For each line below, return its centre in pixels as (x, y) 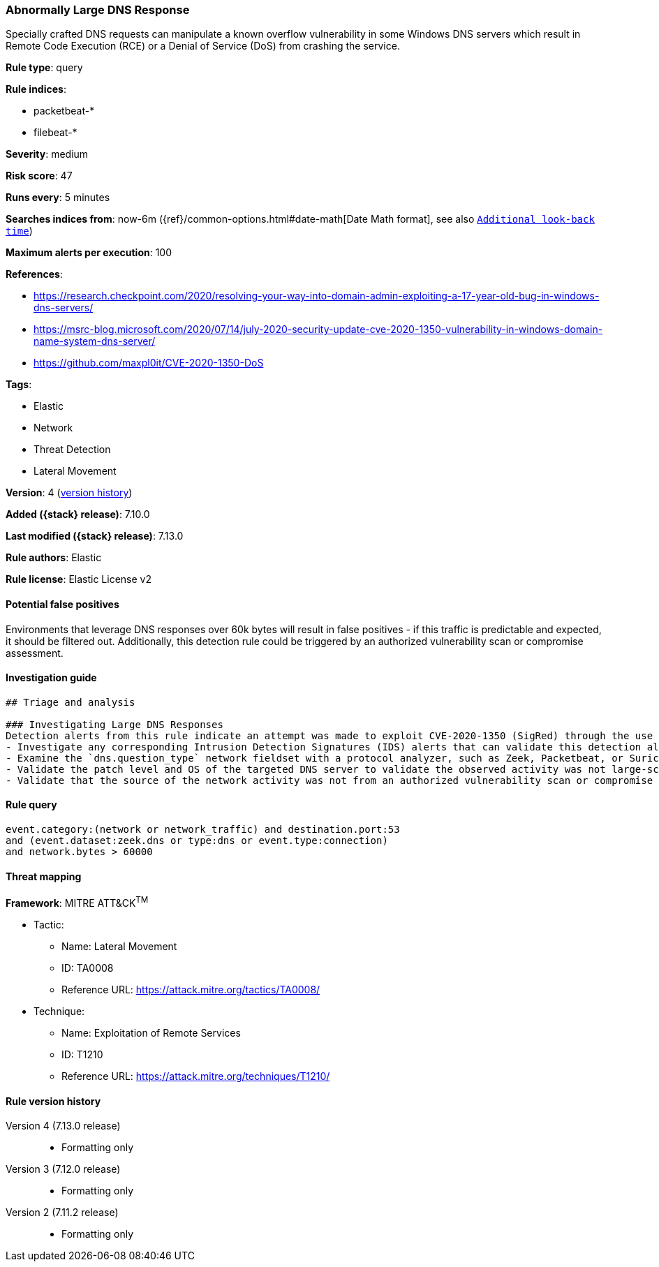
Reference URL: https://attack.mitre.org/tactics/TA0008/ (191, 989)
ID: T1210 (82, 1054)
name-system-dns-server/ (95, 341)
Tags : (19, 385)
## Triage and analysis (71, 702)
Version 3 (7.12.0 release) (63, 1169)
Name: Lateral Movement (119, 946)
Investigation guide (51, 678)
